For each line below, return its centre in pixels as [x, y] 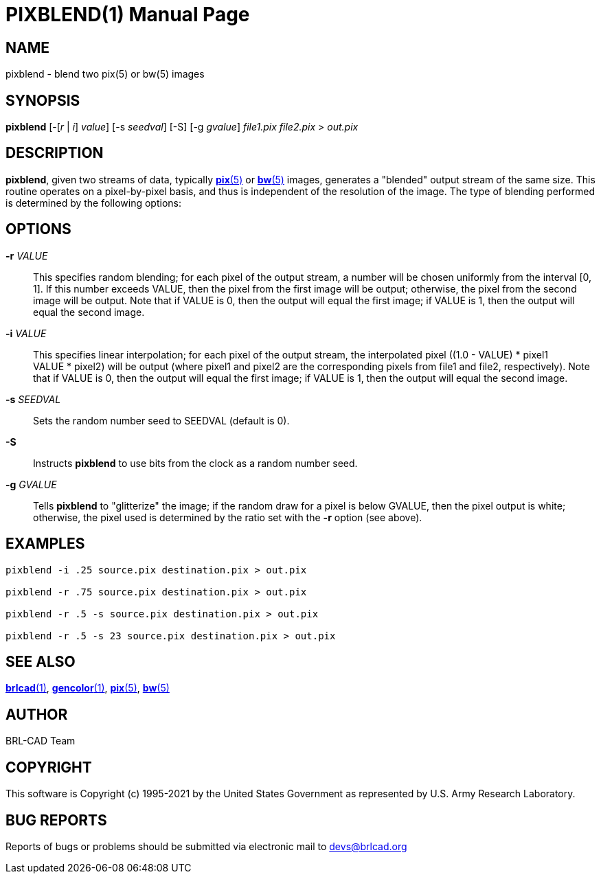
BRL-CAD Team [41, 741]
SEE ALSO [41, 661]
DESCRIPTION [55, 153]
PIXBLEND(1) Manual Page [128, 14]
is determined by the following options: [93, 203]
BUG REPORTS [56, 820]
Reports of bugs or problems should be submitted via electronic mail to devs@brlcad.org [206, 846]
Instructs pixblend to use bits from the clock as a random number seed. [195, 463]
